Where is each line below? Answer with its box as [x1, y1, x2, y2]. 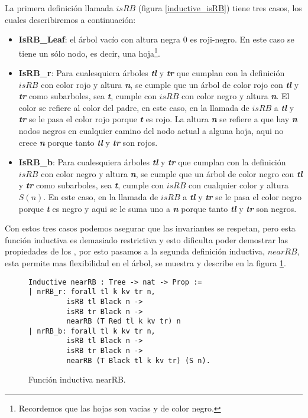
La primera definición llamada [5, 2, 114, 14]
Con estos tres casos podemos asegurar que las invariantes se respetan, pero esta [5, 222, 296, 234]
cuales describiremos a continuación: [5, 13, 136, 25]
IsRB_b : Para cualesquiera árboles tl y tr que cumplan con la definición [18, 156, 286, 168]
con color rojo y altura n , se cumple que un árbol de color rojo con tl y [41, 78, 299, 90]
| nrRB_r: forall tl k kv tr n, [28, 288, 155, 296]
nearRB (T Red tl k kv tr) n [66, 317, 181, 326]
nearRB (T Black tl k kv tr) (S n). [66, 356, 210, 365]
